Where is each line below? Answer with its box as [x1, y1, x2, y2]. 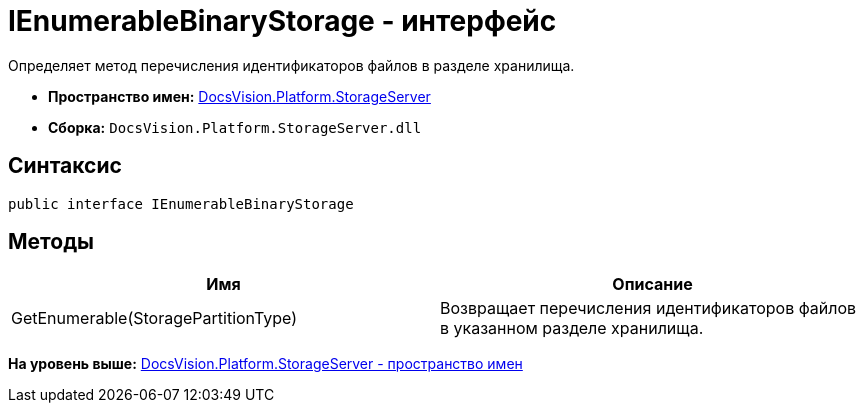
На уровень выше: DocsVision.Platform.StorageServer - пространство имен [8, 355, 523, 373]
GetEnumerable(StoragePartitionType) [11, 308, 298, 329]
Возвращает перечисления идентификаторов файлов [440, 298, 857, 319]
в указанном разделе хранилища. [440, 318, 704, 339]
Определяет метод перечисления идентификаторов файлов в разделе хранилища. [8, 56, 575, 74]
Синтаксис [8, 153, 122, 179]
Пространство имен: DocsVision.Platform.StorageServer [48, 87, 431, 105]
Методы [8, 229, 94, 255]
